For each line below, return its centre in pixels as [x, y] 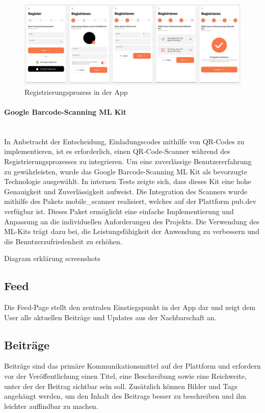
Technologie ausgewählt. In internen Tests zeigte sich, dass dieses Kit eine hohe [128, 181]
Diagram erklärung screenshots [52, 258]
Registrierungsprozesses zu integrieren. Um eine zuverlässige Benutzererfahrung [128, 161]
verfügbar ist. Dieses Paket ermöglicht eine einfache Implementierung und [119, 211]
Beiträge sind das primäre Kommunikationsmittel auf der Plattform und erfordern [132, 366]
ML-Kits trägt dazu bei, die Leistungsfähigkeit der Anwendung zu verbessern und [132, 231]
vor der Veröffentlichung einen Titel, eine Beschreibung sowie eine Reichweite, [125, 376]
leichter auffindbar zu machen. [51, 406]
